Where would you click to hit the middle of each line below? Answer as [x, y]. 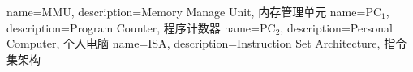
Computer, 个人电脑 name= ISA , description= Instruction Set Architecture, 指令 [207, 43]
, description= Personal [336, 27]
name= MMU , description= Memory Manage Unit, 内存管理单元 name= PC [194, 11]
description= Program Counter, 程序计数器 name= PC [141, 27]
